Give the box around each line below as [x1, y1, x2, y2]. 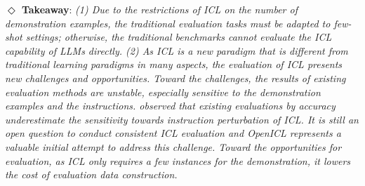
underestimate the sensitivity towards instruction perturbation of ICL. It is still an [5, 112, 359, 126]
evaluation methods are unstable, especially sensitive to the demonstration [5, 84, 321, 99]
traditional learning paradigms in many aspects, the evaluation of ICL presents [5, 57, 343, 72]
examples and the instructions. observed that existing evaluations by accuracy [5, 98, 336, 113]
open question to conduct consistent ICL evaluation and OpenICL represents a [5, 126, 341, 140]
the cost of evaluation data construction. [5, 167, 178, 182]
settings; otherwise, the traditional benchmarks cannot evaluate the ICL [25, 29, 332, 44]
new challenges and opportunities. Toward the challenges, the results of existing [5, 70, 346, 85]
